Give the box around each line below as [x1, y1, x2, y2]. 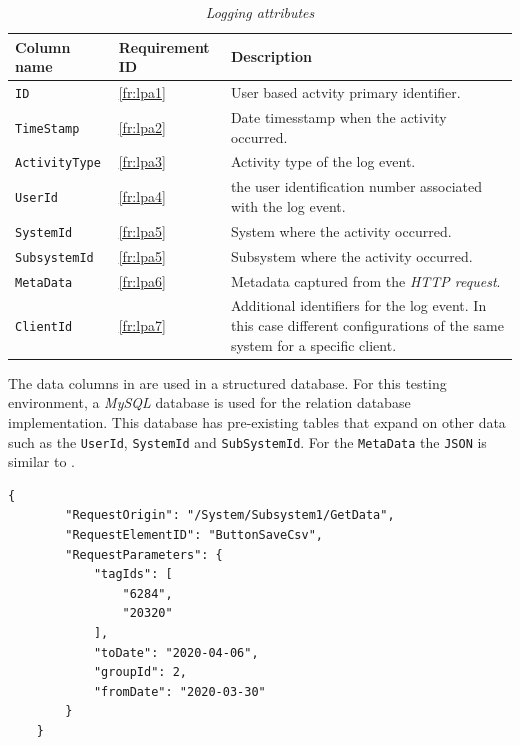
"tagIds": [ [93, 567, 173, 582]
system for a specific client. [230, 334, 397, 355]
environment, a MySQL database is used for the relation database [8, 392, 411, 413]
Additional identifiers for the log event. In [230, 295, 487, 316]
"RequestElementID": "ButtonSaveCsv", [65, 527, 323, 542]
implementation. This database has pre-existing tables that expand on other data [8, 411, 506, 432]
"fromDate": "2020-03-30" [93, 684, 266, 699]
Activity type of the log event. [230, 151, 416, 172]
